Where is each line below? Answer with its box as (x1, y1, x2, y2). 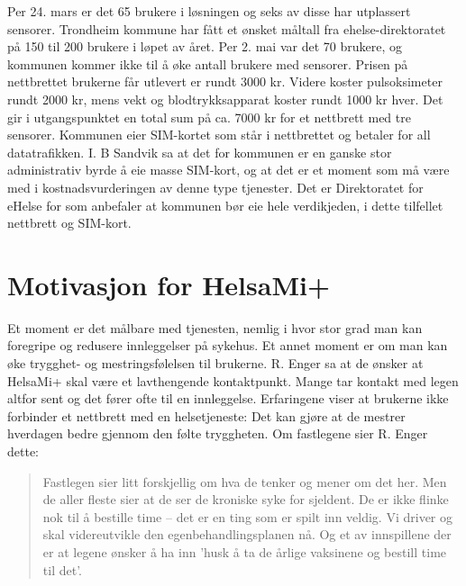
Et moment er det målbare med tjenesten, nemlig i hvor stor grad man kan (7, 318, 423, 337)
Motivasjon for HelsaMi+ (7, 266, 330, 302)
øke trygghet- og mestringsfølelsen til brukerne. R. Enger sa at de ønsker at (7, 354, 424, 373)
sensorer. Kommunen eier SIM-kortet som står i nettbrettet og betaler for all (7, 125, 431, 144)
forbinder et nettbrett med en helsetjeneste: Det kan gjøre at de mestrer (7, 406, 406, 425)
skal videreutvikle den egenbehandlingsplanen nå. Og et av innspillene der (42, 525, 452, 544)
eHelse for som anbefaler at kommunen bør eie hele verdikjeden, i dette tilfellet (7, 195, 443, 214)
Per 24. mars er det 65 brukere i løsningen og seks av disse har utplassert (7, 2, 411, 20)
